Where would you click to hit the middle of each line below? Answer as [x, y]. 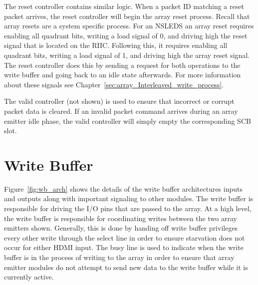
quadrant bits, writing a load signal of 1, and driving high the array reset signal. [127, 55]
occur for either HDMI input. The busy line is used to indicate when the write [124, 247]
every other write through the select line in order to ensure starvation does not [125, 237]
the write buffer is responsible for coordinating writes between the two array [121, 218]
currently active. [29, 277]
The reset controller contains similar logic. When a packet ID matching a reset [124, 6]
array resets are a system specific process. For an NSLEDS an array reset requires [129, 26]
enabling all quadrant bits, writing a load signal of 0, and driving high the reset [126, 35]
